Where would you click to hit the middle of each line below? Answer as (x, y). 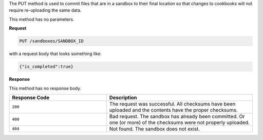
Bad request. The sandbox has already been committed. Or (177, 116)
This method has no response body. (45, 88)
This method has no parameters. (42, 19)
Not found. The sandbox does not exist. (155, 129)
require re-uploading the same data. (45, 10)
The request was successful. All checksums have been (172, 104)
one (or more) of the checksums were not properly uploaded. (179, 122)
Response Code (31, 97)
